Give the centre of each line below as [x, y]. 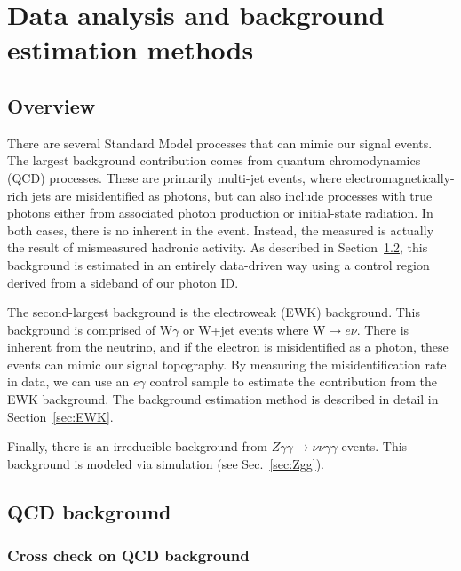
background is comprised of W [90, 329]
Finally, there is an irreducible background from [137, 446]
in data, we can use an [68, 381]
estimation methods [131, 49]
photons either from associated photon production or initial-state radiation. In [220, 213]
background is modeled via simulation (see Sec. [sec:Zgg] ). [166, 463]
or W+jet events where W [254, 329]
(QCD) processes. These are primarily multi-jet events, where [175, 177]
